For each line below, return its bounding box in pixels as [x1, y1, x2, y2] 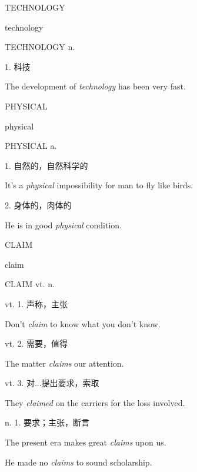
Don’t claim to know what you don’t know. [5, 317, 161, 330]
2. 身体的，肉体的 [5, 198, 72, 211]
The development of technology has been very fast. [5, 80, 186, 92]
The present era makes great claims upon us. [5, 436, 166, 448]
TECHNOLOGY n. [5, 41, 75, 53]
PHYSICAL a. [5, 139, 57, 152]
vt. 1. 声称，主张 [5, 297, 68, 310]
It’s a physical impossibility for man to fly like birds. [5, 179, 193, 191]
